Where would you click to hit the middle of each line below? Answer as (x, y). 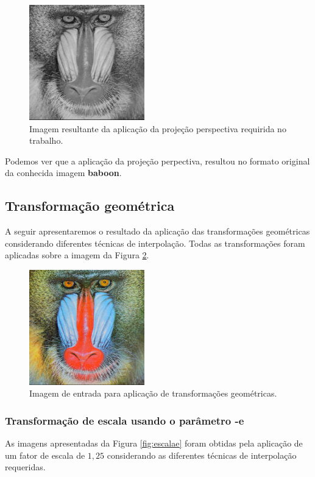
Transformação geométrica (90, 206)
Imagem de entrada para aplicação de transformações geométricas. (153, 393)
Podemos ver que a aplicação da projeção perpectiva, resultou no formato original (157, 161)
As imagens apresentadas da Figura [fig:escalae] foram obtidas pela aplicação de (154, 443)
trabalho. (46, 140)
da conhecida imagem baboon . (63, 173)
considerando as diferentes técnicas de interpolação (202, 455)
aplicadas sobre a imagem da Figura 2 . (77, 255)
